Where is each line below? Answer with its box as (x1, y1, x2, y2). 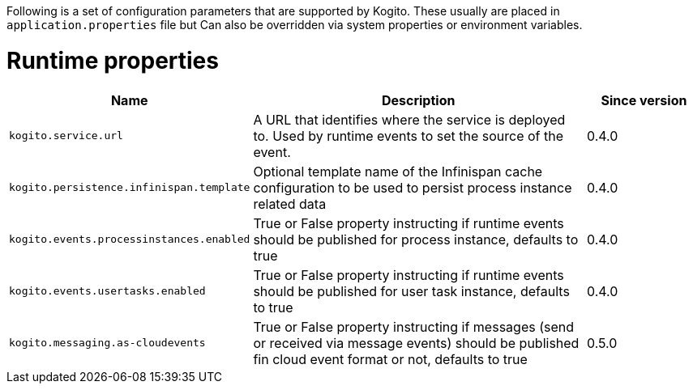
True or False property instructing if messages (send (253, 318, 575, 335)
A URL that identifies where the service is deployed (253, 111, 566, 128)
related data (253, 195, 327, 212)
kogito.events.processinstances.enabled (9, 233, 250, 245)
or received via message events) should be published (253, 334, 580, 351)
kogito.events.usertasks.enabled (9, 285, 206, 297)
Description (381, 91, 456, 108)
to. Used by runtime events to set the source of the (253, 127, 564, 144)
